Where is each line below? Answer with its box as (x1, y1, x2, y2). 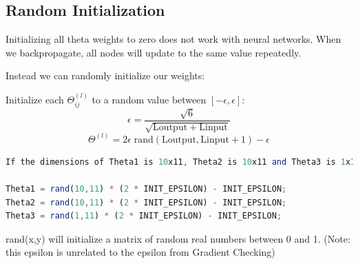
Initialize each (6, 92, 64, 106)
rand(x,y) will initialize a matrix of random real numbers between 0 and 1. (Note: (6, 231, 350, 245)
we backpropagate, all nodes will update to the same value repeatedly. (6, 45, 302, 59)
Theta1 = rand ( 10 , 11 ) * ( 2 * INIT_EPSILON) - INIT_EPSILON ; (6, 184, 287, 194)
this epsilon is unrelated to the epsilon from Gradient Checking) (6, 245, 275, 259)
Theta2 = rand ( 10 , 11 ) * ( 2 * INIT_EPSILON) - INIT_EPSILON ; (6, 197, 287, 207)
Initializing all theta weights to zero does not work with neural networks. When (6, 32, 341, 46)
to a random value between (92, 92, 207, 106)
